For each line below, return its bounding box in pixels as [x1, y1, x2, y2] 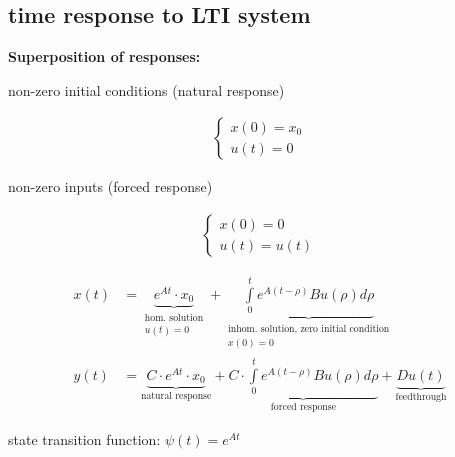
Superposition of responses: [8, 46, 201, 67]
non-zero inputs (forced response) [8, 176, 213, 197]
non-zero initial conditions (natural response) [8, 79, 285, 100]
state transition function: [8, 428, 161, 449]
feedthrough [395, 391, 447, 402]
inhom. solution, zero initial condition [228, 324, 390, 335]
